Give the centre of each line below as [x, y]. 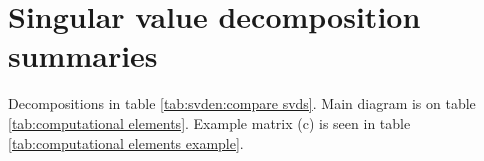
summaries [83, 55]
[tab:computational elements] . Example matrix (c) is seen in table [209, 122]
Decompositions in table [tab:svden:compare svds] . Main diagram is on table [242, 103]
